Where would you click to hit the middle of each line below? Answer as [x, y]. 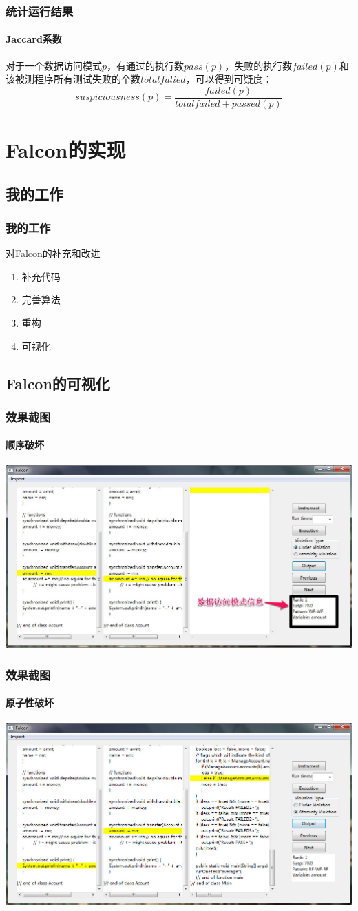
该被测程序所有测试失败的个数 [73, 79]
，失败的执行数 [259, 65]
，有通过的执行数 [146, 65]
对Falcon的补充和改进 [53, 253]
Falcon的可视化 [58, 383]
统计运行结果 [40, 11]
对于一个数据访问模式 [54, 65]
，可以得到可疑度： [229, 79]
